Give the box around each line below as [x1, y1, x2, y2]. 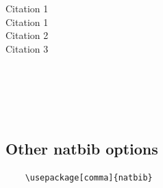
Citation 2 [5, 28, 49, 42]
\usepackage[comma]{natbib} [25, 172, 153, 183]
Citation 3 [5, 41, 49, 55]
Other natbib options [5, 138, 158, 159]
